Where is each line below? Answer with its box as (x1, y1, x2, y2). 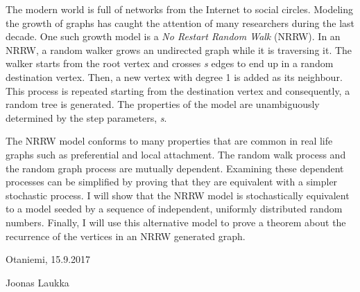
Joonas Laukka (6, 275, 69, 289)
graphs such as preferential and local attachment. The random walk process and (6, 147, 346, 161)
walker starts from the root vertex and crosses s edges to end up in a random (6, 56, 334, 71)
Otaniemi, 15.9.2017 (6, 252, 91, 266)
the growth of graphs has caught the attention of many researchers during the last (6, 15, 355, 30)
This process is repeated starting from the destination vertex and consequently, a (6, 83, 350, 98)
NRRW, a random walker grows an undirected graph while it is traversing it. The (6, 42, 352, 57)
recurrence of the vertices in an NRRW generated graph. (6, 228, 246, 243)
